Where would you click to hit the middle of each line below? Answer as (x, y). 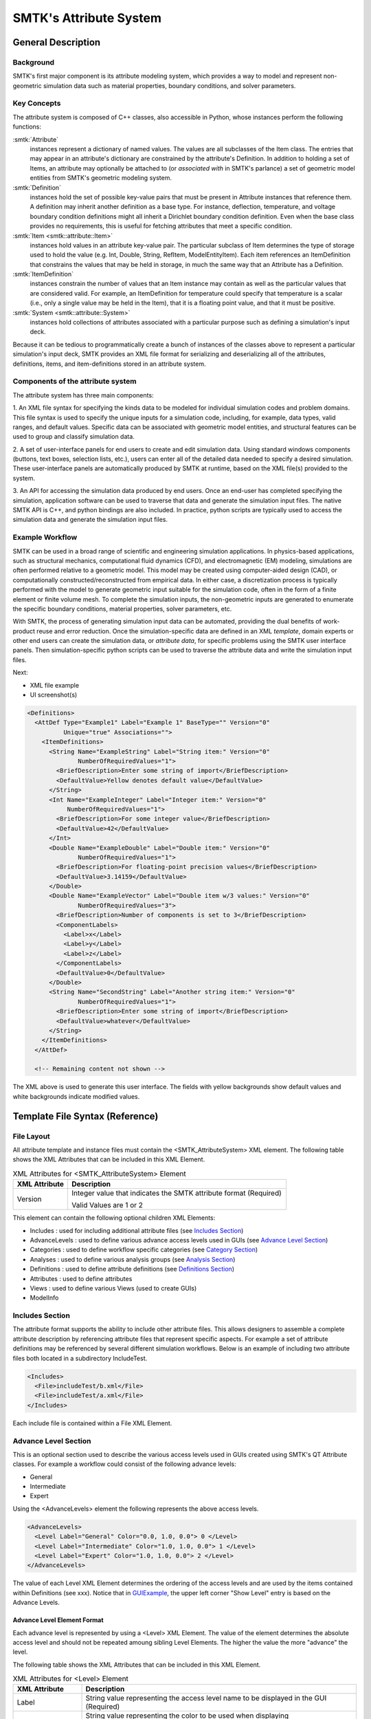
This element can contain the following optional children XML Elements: (114, 1218)
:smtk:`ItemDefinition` (43, 274)
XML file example (54, 685)
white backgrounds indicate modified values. (76, 1096)
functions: (27, 127)
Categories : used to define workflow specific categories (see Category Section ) (144, 1250)
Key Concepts (37, 103)
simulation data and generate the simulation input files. (90, 520)
